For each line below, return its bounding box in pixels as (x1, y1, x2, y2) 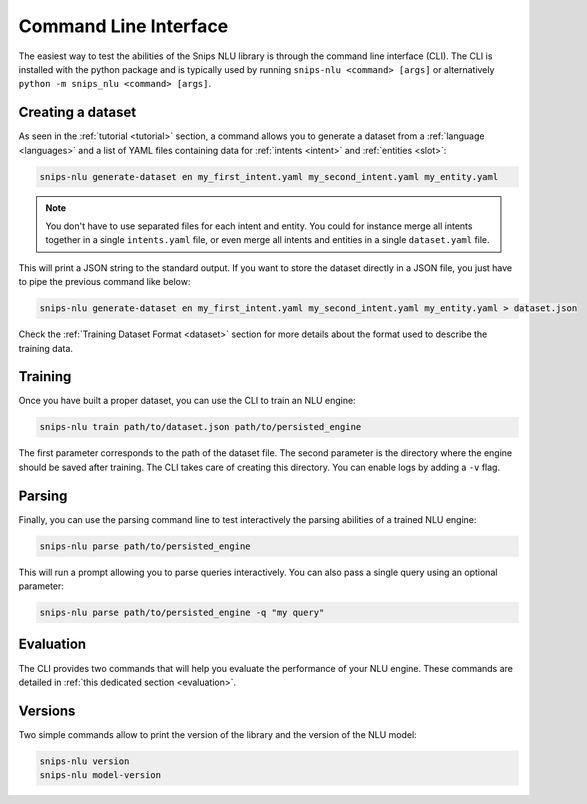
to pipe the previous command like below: (18, 276, 191, 288)
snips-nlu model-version (39, 770, 162, 781)
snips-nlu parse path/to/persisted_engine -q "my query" (39, 607, 325, 619)
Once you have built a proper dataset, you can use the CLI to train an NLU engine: (18, 395, 356, 407)
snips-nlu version (39, 755, 130, 767)
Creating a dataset (18, 104, 137, 121)
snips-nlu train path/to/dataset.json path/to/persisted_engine (39, 421, 362, 433)
